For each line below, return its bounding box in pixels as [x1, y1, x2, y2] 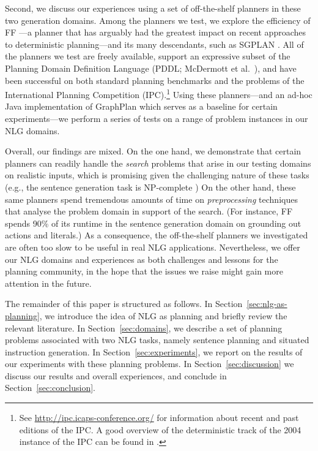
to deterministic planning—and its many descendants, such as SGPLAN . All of [5, 37, 304, 50]
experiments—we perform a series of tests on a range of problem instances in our [5, 112, 308, 124]
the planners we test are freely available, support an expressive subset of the [5, 50, 290, 63]
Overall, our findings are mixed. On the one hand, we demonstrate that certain [5, 145, 301, 157]
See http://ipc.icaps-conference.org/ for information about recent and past [19, 411, 299, 424]
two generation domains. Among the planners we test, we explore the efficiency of [5, 13, 311, 26]
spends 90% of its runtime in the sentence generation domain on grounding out [5, 216, 301, 229]
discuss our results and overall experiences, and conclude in [5, 369, 227, 382]
